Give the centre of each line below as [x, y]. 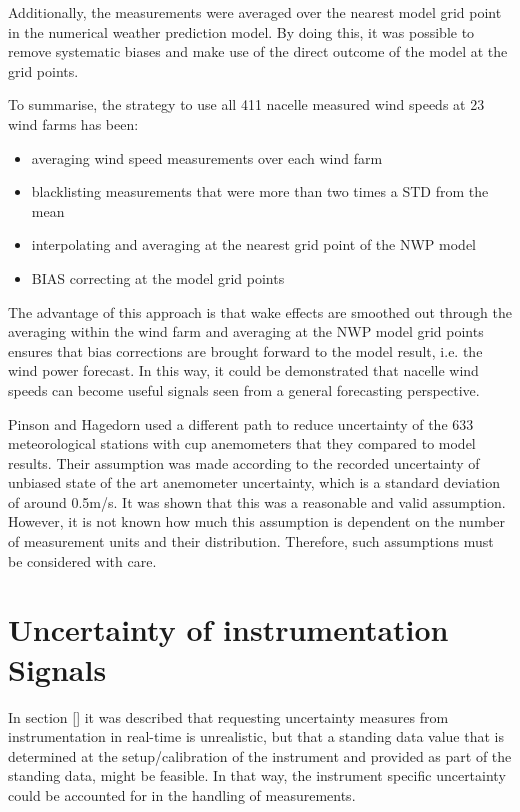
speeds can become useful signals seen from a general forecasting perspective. [244, 389]
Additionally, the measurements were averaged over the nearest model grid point [255, 12]
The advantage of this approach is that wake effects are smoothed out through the [260, 311]
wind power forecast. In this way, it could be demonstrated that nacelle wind [243, 370]
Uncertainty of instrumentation [228, 629]
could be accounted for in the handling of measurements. [182, 794]
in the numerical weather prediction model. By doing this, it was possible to [241, 31]
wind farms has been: [73, 123]
